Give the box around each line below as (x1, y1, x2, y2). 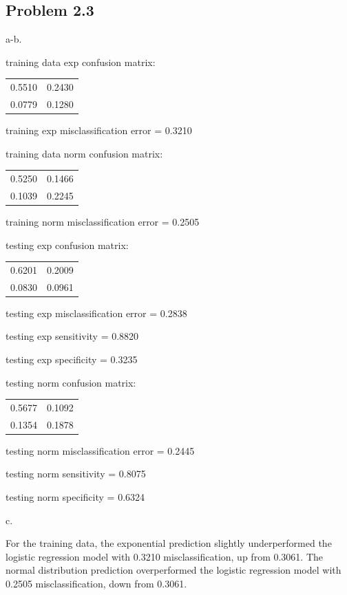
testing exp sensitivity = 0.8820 (6, 329, 139, 343)
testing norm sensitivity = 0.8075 (6, 466, 146, 481)
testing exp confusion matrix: (6, 237, 129, 252)
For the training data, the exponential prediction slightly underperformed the (6, 536, 332, 550)
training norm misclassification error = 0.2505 (6, 214, 200, 228)
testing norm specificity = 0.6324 (6, 490, 145, 504)
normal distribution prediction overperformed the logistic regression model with (6, 563, 341, 577)
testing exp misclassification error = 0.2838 (6, 305, 187, 320)
